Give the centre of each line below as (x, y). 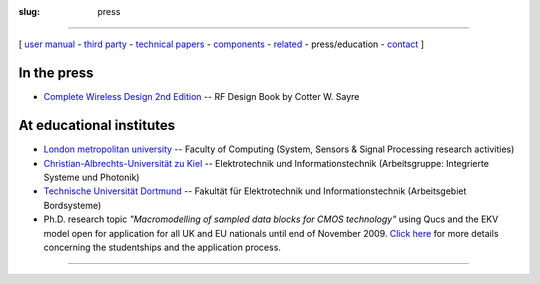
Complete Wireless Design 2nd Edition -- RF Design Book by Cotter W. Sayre (201, 97)
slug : (29, 11)
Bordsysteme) (72, 205)
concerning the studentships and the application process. (162, 247)
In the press (56, 73)
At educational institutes (96, 125)
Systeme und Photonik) (91, 177)
